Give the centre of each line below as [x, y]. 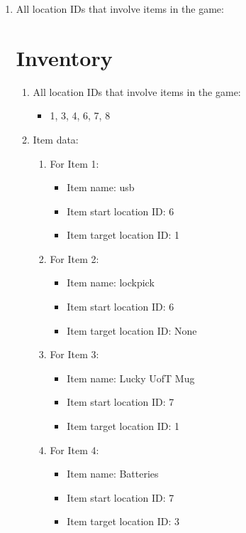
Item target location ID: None [132, 330]
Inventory [64, 57]
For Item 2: [74, 258]
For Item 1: [74, 163]
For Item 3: [74, 354]
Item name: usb [101, 187]
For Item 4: [74, 449]
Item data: [56, 139]
